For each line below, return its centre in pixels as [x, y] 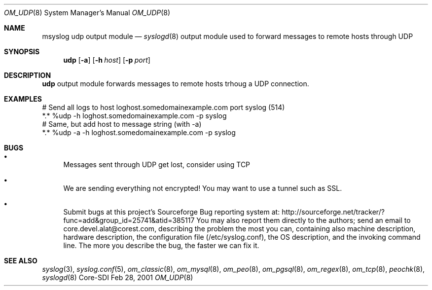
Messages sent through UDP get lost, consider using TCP [157, 164]
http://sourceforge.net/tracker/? [333, 212]
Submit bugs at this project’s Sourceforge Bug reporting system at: [172, 212]
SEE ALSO [21, 261]
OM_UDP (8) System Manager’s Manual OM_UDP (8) [87, 13]
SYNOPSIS [22, 52]
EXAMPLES [23, 99]
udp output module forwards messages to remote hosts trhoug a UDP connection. [176, 84]
